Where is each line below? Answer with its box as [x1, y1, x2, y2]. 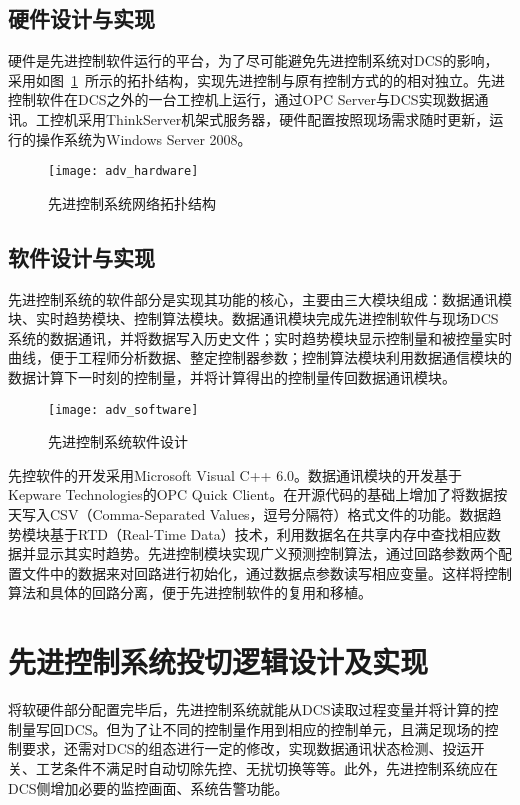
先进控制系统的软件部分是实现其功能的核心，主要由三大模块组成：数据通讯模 [8, 288, 512, 309]
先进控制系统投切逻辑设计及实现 [8, 641, 429, 682]
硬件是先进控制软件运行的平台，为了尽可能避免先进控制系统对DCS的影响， [8, 50, 499, 71]
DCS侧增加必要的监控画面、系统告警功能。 [8, 777, 289, 798]
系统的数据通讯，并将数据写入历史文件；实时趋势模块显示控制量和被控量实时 [8, 327, 512, 348]
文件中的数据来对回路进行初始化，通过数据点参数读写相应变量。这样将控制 [21, 562, 512, 583]
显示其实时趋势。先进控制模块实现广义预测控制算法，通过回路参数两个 [35, 543, 498, 564]
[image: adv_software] [48, 402, 199, 417]
